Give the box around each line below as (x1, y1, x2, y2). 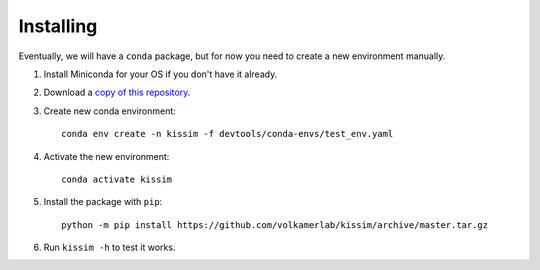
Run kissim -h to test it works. (43, 241, 176, 254)
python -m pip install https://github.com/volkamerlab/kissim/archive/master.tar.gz (61, 219, 489, 230)
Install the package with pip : (43, 196, 163, 208)
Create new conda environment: (43, 105, 177, 117)
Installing (18, 15, 98, 37)
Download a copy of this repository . (43, 86, 191, 99)
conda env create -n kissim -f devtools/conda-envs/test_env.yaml (61, 128, 394, 140)
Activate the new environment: (43, 150, 170, 162)
